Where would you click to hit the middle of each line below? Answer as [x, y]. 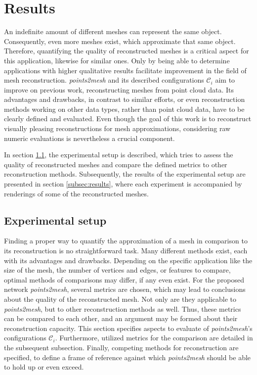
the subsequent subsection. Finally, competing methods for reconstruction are [121, 347]
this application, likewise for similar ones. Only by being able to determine [117, 60]
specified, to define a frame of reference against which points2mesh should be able [128, 357]
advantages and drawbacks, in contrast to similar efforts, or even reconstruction [125, 99]
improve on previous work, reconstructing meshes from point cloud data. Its [119, 89]
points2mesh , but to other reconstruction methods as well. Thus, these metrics [123, 308]
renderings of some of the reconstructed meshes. [76, 193]
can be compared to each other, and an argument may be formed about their [121, 318]
